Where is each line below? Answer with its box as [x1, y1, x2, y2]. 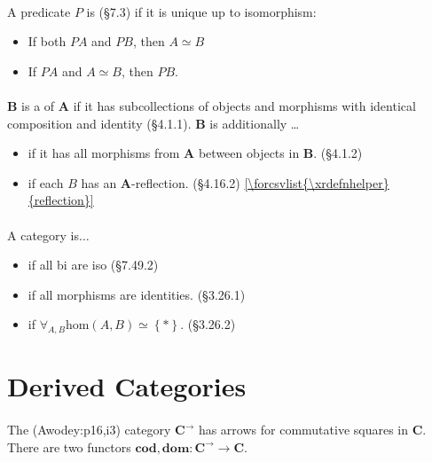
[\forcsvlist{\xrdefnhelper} [244, 173, 389, 192]
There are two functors [7, 437, 131, 456]
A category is [7, 225, 79, 244]
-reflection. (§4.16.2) [131, 173, 240, 192]
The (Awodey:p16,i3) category [7, 420, 171, 439]
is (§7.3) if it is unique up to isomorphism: [86, 2, 317, 20]
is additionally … [209, 114, 300, 132]
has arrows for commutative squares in [198, 420, 409, 439]
